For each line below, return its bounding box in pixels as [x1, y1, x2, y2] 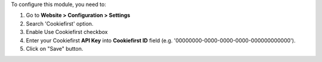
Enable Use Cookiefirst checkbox [26, 29, 108, 36]
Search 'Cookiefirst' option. [26, 20, 94, 27]
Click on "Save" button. [26, 45, 83, 52]
